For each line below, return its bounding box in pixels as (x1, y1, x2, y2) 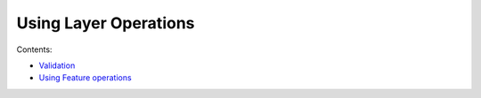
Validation (38, 60, 76, 71)
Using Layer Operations (16, 13, 195, 33)
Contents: (16, 44, 53, 55)
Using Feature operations (38, 72, 133, 83)
